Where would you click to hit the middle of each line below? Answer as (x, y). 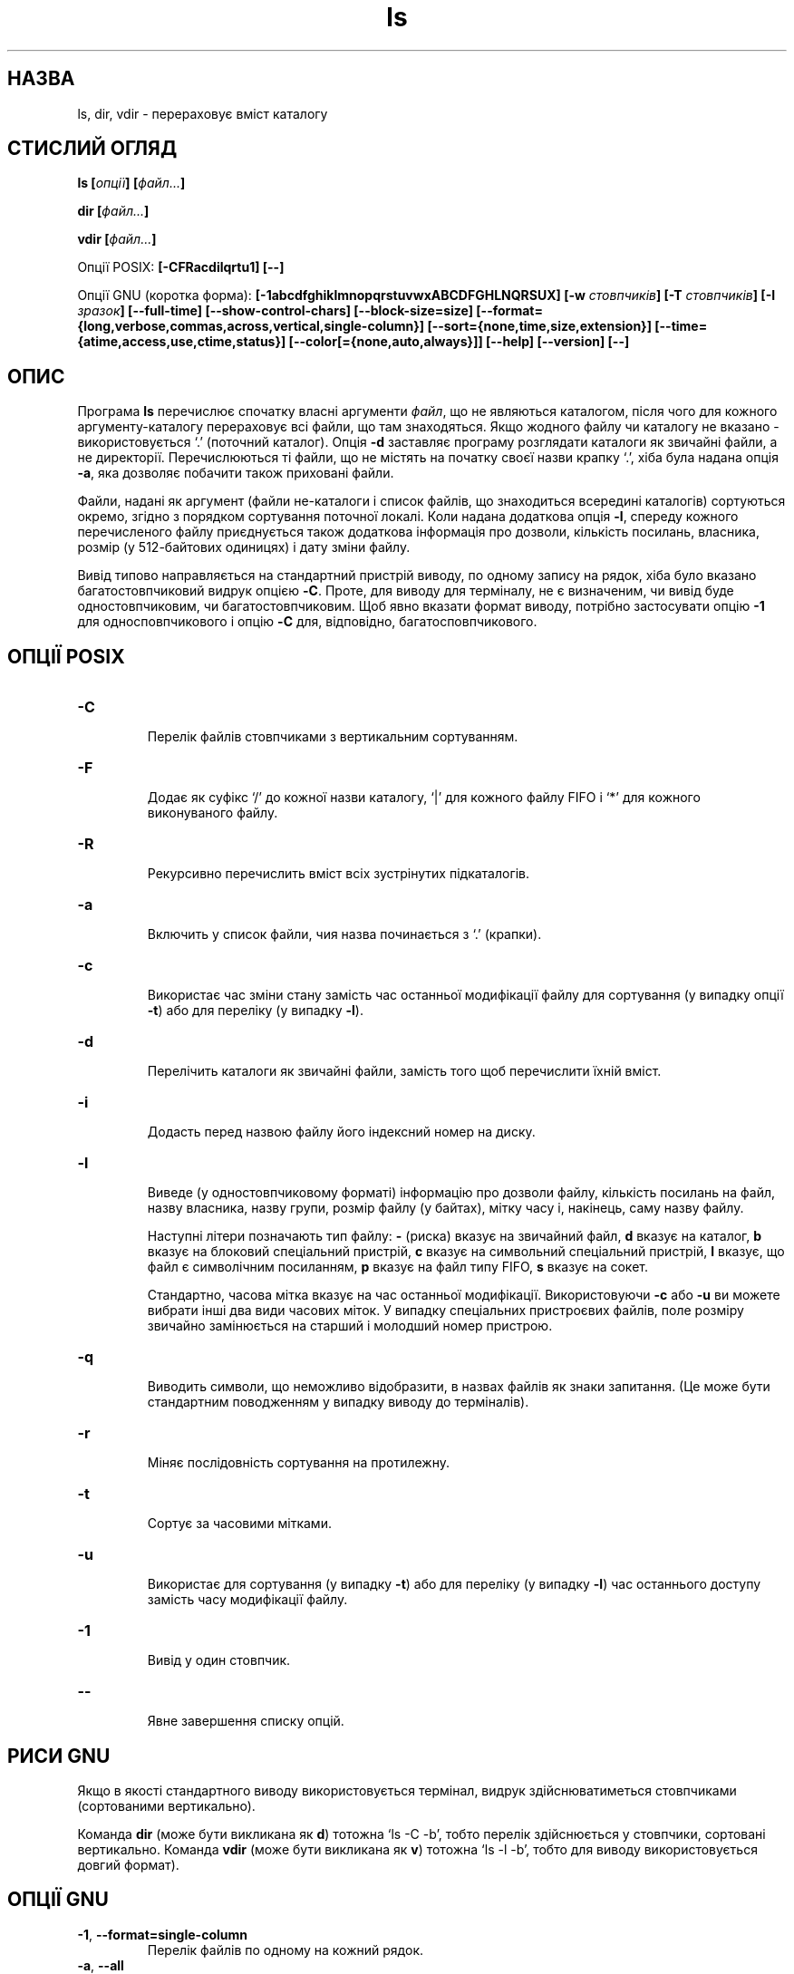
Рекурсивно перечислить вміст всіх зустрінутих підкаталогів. (338, 874)
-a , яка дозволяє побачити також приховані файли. (236, 473)
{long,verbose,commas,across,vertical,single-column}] (251, 326)
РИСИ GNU (59, 1756)
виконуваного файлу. (213, 813)
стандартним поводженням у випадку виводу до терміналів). (338, 1402)
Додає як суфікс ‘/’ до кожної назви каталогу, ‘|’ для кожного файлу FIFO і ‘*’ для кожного (424, 798)
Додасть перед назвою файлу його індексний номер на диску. (341, 1132)
